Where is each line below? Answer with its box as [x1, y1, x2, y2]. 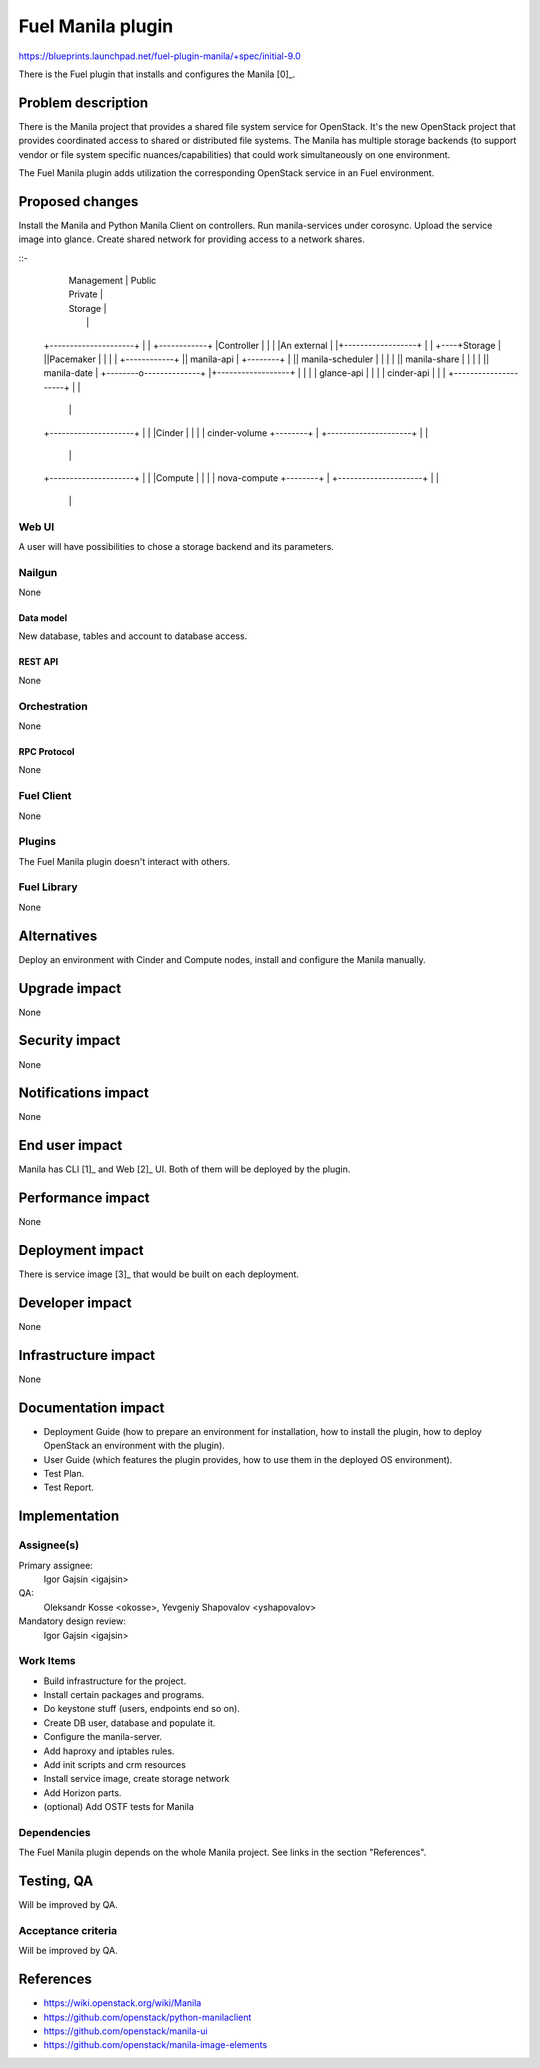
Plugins [18, 835, 57, 849]
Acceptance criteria [18, 1924, 118, 1937]
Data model [18, 612, 68, 624]
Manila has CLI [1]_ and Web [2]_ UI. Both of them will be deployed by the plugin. [18, 1163, 351, 1175]
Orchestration [18, 699, 89, 713]
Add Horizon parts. [43, 1786, 122, 1799]
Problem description [18, 94, 149, 111]
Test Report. [43, 1481, 95, 1494]
